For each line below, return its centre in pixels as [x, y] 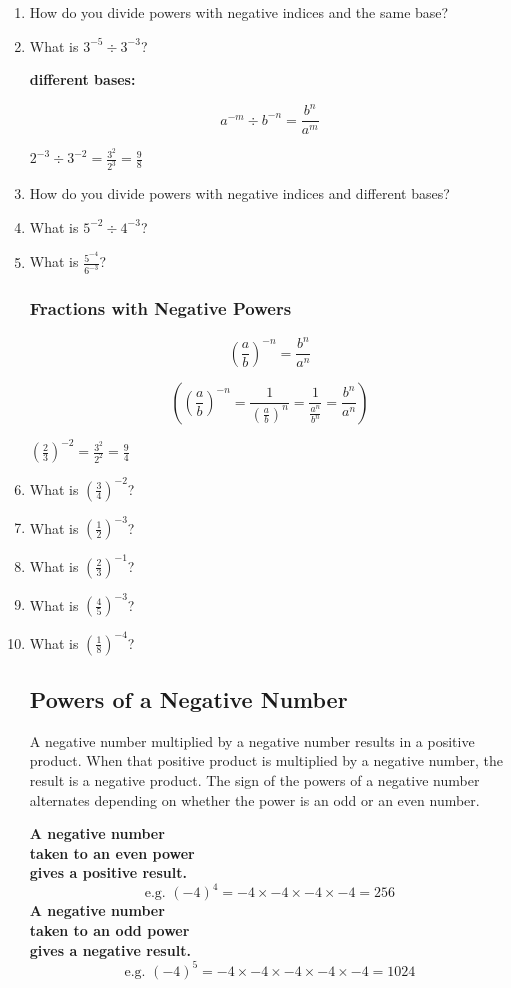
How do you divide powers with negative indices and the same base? [239, 12]
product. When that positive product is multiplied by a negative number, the [266, 760]
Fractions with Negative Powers [160, 308]
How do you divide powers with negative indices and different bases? [239, 193]
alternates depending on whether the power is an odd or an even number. [254, 799]
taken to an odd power [109, 930]
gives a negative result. [110, 949]
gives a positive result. [108, 872]
